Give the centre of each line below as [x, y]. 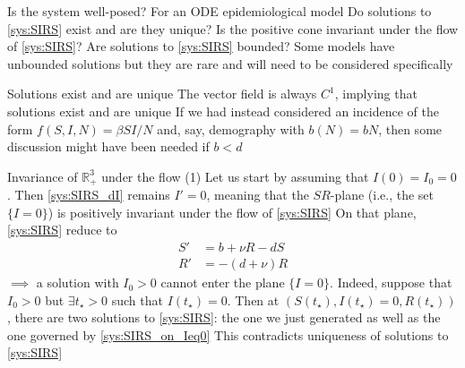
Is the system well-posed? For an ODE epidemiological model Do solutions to [220, 11]
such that [137, 300]
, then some [410, 128]
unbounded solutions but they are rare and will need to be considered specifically [230, 63]
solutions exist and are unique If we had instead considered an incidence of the [223, 111]
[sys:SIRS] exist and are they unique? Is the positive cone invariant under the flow [233, 28]
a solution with [77, 282]
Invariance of [43, 176]
